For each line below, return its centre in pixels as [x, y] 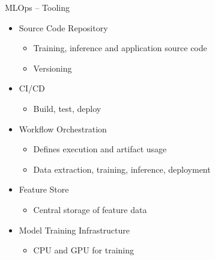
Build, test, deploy [67, 108]
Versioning [53, 68]
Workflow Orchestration [63, 128]
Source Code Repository [63, 27]
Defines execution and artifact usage [100, 149]
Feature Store [44, 189]
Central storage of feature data [90, 209]
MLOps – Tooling [38, 7]
